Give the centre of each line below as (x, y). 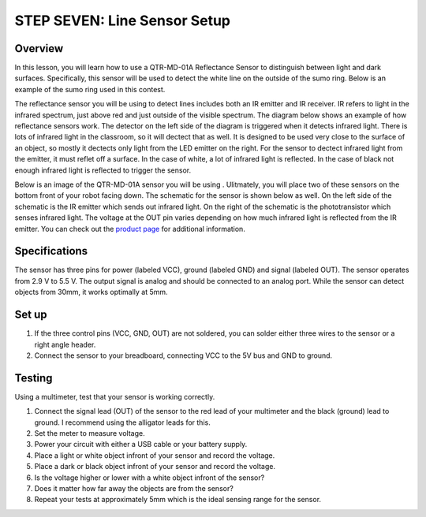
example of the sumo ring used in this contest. (90, 89)
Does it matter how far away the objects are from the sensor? (134, 488)
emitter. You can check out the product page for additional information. (130, 229)
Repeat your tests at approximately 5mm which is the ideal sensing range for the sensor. (178, 500)
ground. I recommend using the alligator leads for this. (122, 422)
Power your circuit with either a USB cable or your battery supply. (141, 444)
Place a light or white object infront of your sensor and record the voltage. (155, 455)
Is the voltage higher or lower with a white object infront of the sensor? (149, 478)
